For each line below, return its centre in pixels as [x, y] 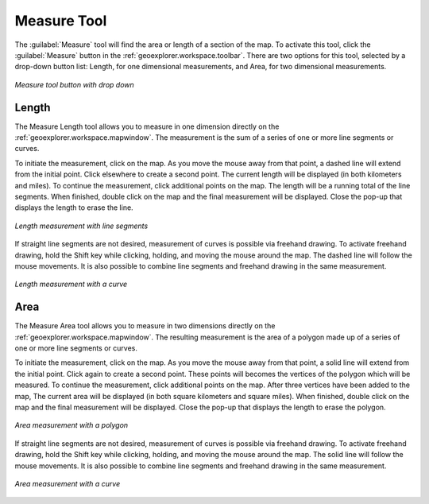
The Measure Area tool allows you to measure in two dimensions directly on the [145, 326]
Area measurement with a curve [68, 483]
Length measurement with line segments [81, 226]
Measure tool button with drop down [74, 84]
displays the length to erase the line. [74, 207]
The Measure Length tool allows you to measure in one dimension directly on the [147, 126]
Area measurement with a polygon [71, 425]
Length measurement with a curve [71, 284]
